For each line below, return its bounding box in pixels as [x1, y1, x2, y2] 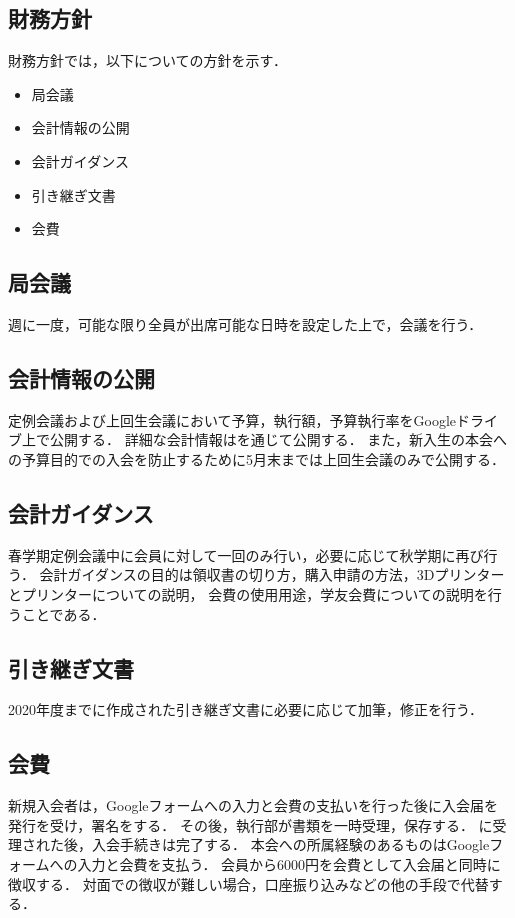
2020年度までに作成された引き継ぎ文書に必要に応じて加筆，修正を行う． [8, 699, 483, 720]
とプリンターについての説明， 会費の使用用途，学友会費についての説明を [8, 583, 488, 604]
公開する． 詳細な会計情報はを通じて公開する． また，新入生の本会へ [49, 429, 508, 450]
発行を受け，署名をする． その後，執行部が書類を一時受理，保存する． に [8, 814, 493, 835]
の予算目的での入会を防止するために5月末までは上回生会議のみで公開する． [8, 448, 505, 469]
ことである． [21, 603, 106, 624]
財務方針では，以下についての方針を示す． [8, 50, 288, 71]
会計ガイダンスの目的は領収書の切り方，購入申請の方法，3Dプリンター [39, 564, 505, 585]
